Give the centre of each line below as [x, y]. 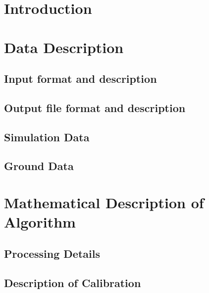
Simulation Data [47, 137]
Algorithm [40, 222]
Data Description [64, 47]
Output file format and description [95, 107]
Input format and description [80, 79]
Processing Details [52, 253]
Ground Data [39, 166]
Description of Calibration [73, 282]
